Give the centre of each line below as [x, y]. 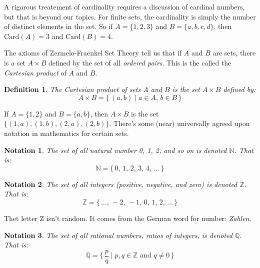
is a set [15, 62]
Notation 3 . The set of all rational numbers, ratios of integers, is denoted [118, 235]
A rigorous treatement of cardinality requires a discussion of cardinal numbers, [124, 6]
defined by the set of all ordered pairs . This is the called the [140, 62]
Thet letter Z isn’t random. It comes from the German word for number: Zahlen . [128, 218]
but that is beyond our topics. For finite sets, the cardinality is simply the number [130, 16]
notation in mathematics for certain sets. [66, 133]
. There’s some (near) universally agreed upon [179, 123]
